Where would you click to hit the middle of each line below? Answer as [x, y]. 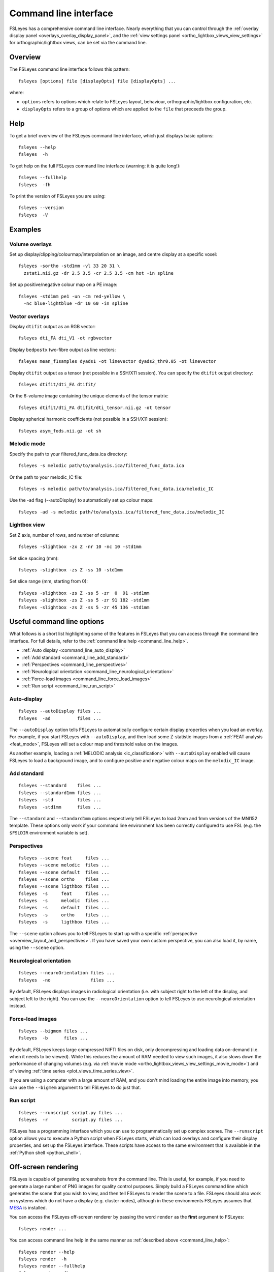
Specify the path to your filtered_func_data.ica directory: [68, 454]
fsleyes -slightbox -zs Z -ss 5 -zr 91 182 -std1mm [84, 600]
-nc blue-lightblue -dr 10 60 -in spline [76, 303]
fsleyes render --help [47, 1252]
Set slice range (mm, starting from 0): [49, 581]
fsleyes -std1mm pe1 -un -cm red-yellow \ [72, 296]
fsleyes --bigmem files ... [53, 1031]
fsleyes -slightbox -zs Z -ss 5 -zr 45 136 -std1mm [84, 607]
